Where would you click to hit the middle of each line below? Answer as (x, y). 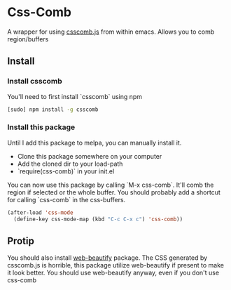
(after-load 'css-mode (40, 212)
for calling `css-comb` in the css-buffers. (66, 199)
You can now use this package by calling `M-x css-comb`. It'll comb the (111, 185)
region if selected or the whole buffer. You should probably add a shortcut (114, 192)
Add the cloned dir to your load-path (70, 164)
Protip (21, 240)
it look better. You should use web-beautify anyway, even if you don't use (113, 273)
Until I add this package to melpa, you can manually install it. (94, 143)
